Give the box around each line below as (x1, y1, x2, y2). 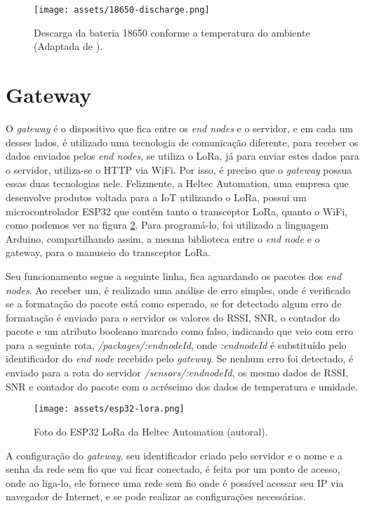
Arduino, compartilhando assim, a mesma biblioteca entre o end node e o (6, 231, 320, 246)
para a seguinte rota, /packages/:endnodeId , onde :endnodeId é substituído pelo (6, 337, 347, 352)
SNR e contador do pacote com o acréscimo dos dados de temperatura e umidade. (6, 379, 358, 393)
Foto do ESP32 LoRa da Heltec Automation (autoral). (34, 424, 268, 438)
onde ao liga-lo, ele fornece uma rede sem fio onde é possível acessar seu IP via (6, 475, 344, 490)
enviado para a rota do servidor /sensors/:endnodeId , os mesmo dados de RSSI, (6, 365, 349, 380)
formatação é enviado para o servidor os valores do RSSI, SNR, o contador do (6, 310, 340, 324)
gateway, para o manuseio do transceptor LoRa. (6, 245, 211, 260)
